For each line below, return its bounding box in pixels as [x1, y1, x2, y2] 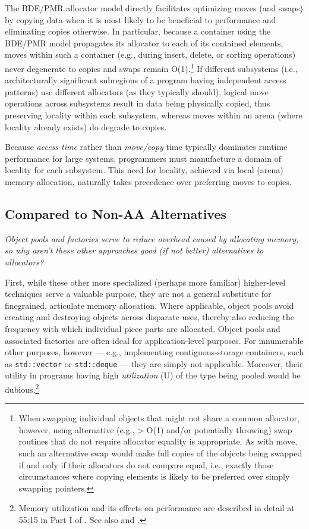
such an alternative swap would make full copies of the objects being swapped [18, 446, 302, 459]
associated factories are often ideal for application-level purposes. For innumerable [5, 334, 304, 346]
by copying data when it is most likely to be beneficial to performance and [5, 13, 276, 26]
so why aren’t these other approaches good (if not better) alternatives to [5, 244, 264, 256]
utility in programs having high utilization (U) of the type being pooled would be [5, 369, 301, 381]
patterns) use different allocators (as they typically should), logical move [5, 85, 269, 98]
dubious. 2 [5, 381, 39, 395]
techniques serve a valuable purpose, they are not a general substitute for [5, 287, 272, 300]
